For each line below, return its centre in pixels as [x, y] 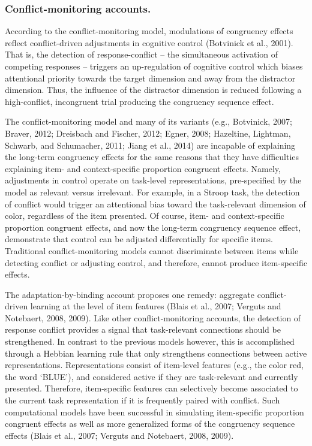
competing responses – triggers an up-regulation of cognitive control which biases [154, 66]
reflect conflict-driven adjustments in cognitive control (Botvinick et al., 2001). [149, 42]
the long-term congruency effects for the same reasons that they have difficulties [152, 157]
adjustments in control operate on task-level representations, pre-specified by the [153, 180]
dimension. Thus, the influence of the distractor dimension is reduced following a [153, 90]
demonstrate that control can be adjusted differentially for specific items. [139, 239]
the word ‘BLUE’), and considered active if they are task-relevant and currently [151, 376]
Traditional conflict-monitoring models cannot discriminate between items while [152, 250]
